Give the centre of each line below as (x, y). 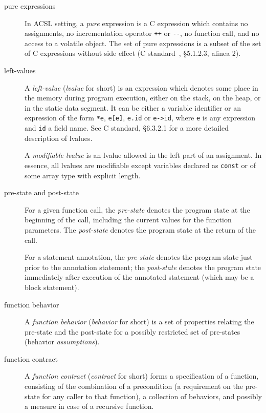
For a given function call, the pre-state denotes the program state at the (137, 209)
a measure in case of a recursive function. (89, 406)
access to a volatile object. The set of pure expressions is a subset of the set (143, 43)
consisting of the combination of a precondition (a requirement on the (134, 386)
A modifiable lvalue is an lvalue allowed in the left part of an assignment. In (143, 155)
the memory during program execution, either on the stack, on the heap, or (143, 98)
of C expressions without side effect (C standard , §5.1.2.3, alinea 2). (133, 53)
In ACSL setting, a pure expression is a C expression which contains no (136, 23)
